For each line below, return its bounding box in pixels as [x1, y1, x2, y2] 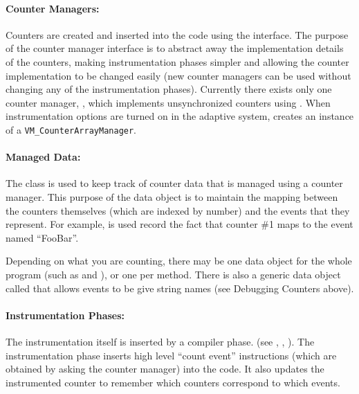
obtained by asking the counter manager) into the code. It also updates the [6, 361, 324, 376]
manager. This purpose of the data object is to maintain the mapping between [6, 190, 338, 204]
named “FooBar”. [6, 230, 79, 244]
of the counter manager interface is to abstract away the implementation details [6, 41, 344, 55]
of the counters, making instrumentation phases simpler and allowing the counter [6, 54, 349, 69]
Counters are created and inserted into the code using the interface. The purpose [6, 27, 349, 42]
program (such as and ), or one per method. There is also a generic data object [6, 267, 341, 281]
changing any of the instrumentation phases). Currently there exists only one [6, 82, 332, 96]
